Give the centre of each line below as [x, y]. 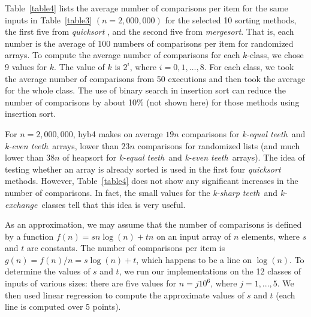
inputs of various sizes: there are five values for [90, 283]
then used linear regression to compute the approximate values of [125, 295]
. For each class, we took [249, 66]
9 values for [26, 66]
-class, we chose [275, 55]
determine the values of [48, 271]
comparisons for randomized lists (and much [219, 145]
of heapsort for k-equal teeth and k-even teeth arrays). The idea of [184, 157]
